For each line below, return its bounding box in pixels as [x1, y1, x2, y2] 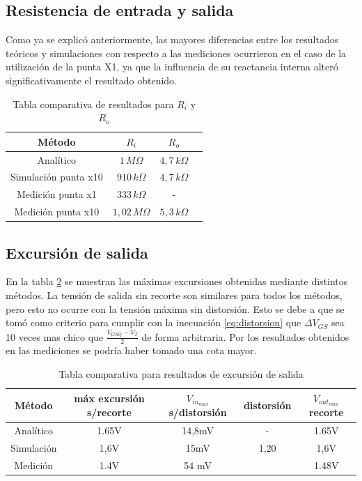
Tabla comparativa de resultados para [13, 96, 174, 111]
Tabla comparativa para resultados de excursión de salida [58, 366, 304, 381]
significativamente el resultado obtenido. [6, 72, 177, 87]
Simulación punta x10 [10, 169, 103, 184]
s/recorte [87, 404, 132, 419]
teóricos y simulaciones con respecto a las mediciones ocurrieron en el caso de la [6, 45, 347, 60]
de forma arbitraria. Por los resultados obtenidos [141, 329, 349, 344]
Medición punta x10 [14, 204, 100, 219]
